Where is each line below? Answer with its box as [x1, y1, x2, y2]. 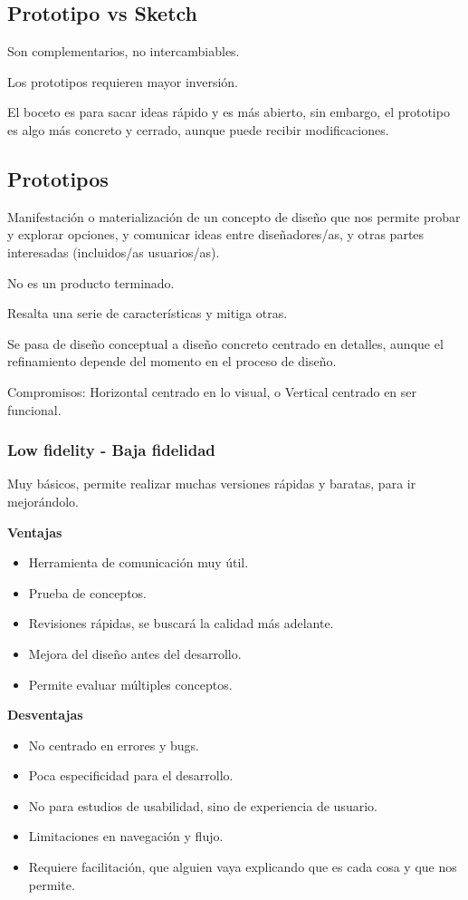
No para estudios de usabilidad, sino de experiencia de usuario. [28, 796, 377, 815]
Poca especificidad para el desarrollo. [28, 766, 234, 785]
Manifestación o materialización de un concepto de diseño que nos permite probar [7, 207, 461, 226]
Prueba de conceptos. [28, 583, 147, 602]
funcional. [7, 400, 62, 419]
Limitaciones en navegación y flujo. [28, 827, 224, 846]
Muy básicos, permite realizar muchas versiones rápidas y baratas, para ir [7, 474, 416, 493]
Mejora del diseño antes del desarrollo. [28, 644, 242, 663]
